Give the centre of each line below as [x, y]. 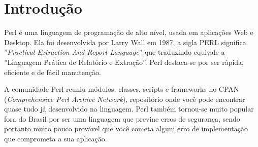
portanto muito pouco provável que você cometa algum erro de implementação [126, 128]
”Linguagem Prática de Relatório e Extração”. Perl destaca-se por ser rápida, [124, 62]
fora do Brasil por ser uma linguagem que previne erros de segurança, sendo [122, 118]
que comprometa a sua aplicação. [56, 139]
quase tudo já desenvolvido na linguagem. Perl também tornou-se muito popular [129, 109]
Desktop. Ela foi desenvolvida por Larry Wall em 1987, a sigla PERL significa [125, 42]
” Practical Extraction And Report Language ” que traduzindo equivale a [115, 52]
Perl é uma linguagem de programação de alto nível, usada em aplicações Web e [129, 32]
